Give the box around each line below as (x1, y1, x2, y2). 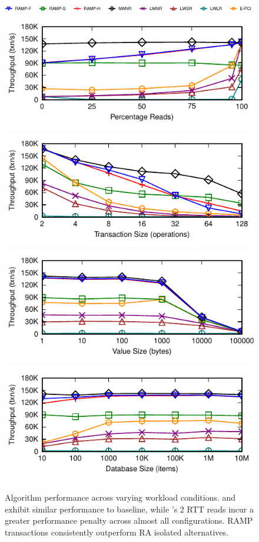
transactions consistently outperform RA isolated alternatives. (5, 526, 228, 538)
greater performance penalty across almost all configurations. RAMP (5, 514, 253, 527)
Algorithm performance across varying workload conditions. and (5, 491, 236, 504)
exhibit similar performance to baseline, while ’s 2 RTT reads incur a (5, 502, 254, 515)
